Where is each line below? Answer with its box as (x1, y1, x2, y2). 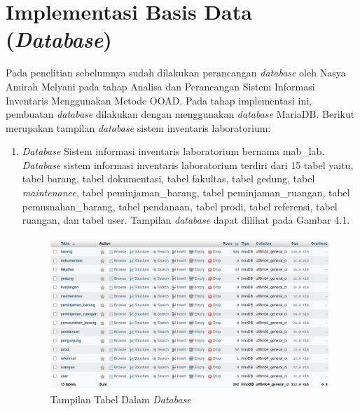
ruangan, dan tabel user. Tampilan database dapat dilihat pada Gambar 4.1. (22, 213, 350, 227)
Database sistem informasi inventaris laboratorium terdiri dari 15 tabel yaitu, (22, 157, 354, 172)
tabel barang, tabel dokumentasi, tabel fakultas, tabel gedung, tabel (22, 171, 315, 186)
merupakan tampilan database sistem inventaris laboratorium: (6, 120, 271, 135)
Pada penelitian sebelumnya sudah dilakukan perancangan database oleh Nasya (6, 65, 346, 80)
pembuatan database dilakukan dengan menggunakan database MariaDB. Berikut (6, 107, 355, 121)
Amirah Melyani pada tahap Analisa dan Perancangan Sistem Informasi (6, 79, 315, 93)
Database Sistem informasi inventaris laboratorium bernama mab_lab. (22, 144, 325, 159)
